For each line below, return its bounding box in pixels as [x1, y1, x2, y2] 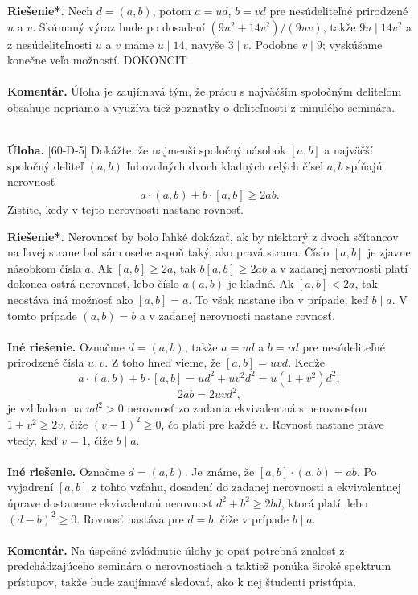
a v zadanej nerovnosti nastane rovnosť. [139, 306, 335, 323]
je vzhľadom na [7, 400, 83, 416]
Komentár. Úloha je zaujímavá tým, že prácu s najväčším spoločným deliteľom [7, 83, 402, 100]
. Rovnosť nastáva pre [76, 510, 184, 527]
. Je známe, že [184, 462, 255, 479]
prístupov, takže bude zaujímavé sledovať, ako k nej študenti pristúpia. [7, 572, 357, 589]
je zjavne [367, 244, 411, 261]
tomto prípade [7, 306, 77, 323]
